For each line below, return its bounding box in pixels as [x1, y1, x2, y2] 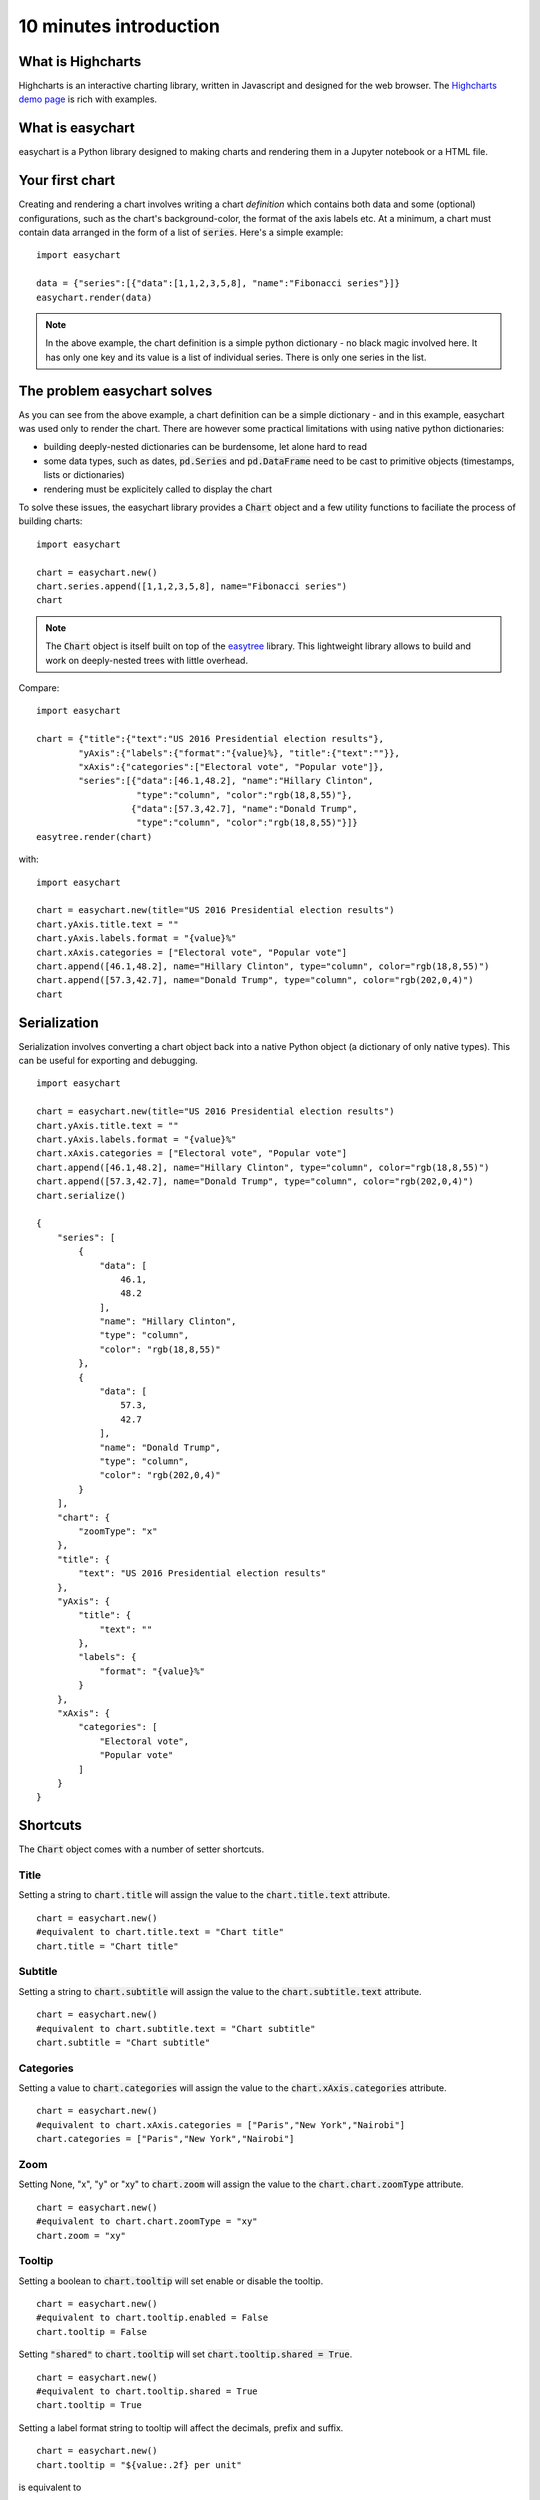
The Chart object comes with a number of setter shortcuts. [18, 1843, 265, 1855]
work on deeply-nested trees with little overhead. [45, 654, 249, 666]
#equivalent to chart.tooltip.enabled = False [36, 2312, 269, 2324]
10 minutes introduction [18, 15, 220, 37]
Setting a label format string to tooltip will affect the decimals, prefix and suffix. [18, 2421, 344, 2434]
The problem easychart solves [18, 382, 213, 399]
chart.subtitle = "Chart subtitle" [36, 2036, 211, 2048]
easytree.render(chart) [36, 831, 153, 842]
